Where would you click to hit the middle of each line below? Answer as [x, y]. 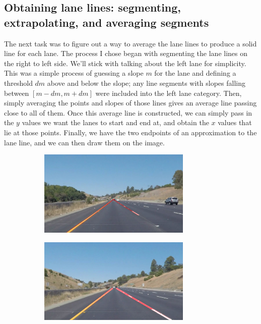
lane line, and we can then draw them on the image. [84, 142]
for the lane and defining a [195, 73]
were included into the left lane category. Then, [169, 93]
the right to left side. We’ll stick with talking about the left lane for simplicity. [125, 63]
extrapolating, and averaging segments [107, 22]
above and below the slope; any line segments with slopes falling [146, 83]
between [17, 93]
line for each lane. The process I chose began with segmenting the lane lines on [126, 53]
